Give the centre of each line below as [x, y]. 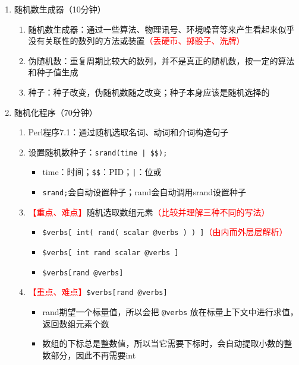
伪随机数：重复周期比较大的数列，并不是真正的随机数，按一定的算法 [161, 60]
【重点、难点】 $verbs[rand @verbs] [98, 292]
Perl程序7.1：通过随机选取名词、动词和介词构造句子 [128, 132]
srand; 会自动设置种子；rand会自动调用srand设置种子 [144, 192]
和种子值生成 [53, 72]
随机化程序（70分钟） [56, 112]
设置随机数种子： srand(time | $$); [98, 152]
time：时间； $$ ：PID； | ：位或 [102, 172]
